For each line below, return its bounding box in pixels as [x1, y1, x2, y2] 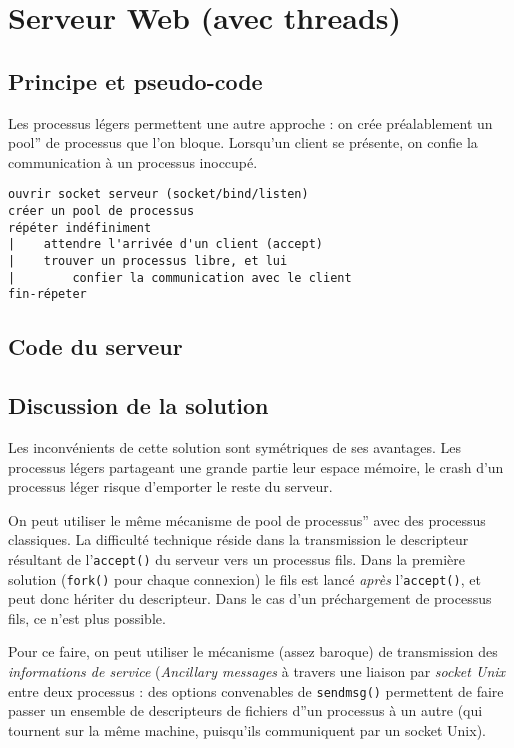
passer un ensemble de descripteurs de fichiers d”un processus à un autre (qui [8, 700, 483, 721]
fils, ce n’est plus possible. [8, 607, 166, 628]
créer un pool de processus [8, 204, 195, 219]
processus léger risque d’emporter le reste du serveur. [8, 476, 333, 497]
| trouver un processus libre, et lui [8, 253, 288, 268]
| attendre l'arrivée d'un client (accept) [8, 237, 323, 252]
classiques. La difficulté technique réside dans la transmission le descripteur [8, 529, 469, 550]
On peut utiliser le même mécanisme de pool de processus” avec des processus [8, 509, 486, 530]
